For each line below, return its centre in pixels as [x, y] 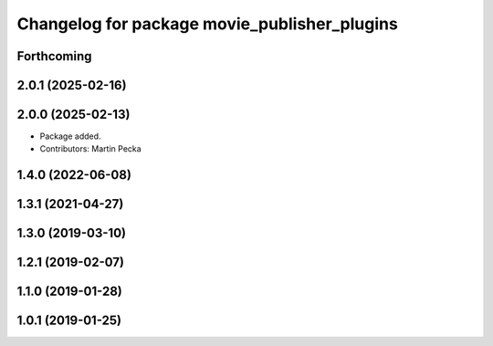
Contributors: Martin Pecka [90, 149]
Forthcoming [54, 56]
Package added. [70, 136]
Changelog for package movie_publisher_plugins [208, 24]
